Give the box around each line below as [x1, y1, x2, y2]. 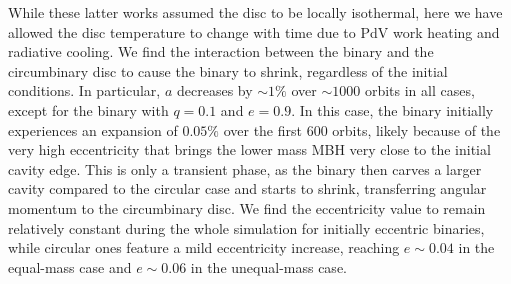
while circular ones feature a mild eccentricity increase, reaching [8, 237, 400, 258]
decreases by [176, 80, 253, 101]
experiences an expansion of [8, 119, 178, 140]
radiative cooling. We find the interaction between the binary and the [8, 41, 434, 62]
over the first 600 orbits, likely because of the [223, 119, 501, 140]
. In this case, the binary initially [291, 99, 494, 120]
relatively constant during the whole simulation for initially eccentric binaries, [8, 217, 485, 238]
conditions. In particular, [8, 80, 161, 101]
